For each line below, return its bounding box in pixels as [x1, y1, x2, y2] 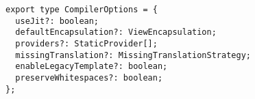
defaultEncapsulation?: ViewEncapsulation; [15, 27, 217, 38]
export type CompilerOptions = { [5, 5, 158, 14]
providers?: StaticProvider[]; [15, 38, 158, 48]
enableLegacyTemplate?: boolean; [15, 61, 168, 72]
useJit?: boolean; [15, 16, 99, 26]
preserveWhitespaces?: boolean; [15, 72, 163, 83]
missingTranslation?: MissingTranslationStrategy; [15, 50, 251, 60]
